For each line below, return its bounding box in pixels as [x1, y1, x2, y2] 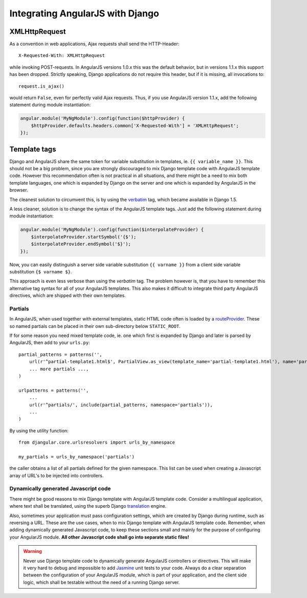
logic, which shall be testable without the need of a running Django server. [23, 579, 180, 585]
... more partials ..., [29, 366, 89, 372]
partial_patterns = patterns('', [18, 351, 102, 357]
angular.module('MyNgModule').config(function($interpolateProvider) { [20, 227, 204, 233]
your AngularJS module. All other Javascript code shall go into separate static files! [9, 534, 189, 540]
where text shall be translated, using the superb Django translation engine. [9, 503, 167, 509]
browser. [9, 187, 28, 193]
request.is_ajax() [18, 83, 65, 89]
